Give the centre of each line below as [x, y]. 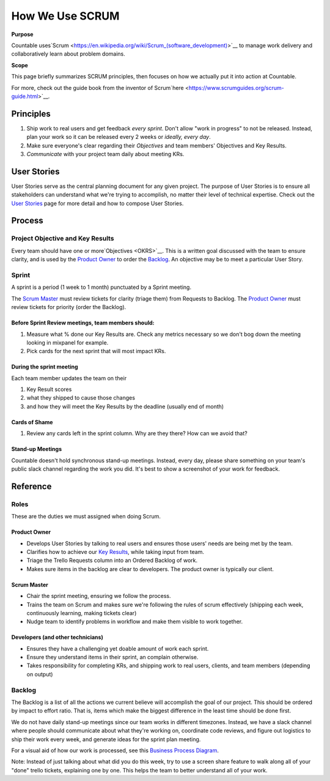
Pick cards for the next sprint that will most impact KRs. [96, 351]
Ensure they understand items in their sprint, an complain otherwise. [112, 657]
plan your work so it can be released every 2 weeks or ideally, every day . [119, 137]
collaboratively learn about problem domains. [68, 54]
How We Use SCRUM [65, 16]
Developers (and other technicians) [57, 637]
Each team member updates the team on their [69, 378]
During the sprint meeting [45, 367]
